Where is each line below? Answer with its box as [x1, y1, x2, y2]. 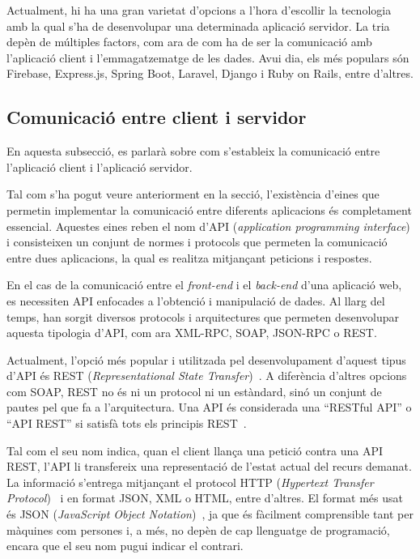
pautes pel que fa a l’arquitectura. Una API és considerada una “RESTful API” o [6, 399, 412, 416]
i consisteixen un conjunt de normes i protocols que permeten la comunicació [6, 233, 388, 250]
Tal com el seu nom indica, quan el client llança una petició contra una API [6, 442, 384, 459]
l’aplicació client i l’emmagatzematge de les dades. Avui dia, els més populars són [6, 49, 409, 66]
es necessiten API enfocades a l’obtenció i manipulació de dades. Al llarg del [6, 292, 385, 309]
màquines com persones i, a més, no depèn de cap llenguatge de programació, [6, 521, 390, 538]
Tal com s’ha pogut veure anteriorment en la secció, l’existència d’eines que [6, 186, 380, 203]
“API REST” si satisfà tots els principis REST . [6, 415, 247, 432]
